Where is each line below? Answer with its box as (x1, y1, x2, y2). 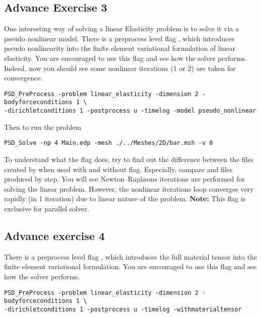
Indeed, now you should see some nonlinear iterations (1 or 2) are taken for (4, 62, 236, 73)
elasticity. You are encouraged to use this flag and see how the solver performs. (4, 52, 247, 63)
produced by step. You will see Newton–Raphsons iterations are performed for (4, 174, 245, 184)
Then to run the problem (4, 121, 81, 132)
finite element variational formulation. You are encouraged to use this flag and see (4, 261, 257, 272)
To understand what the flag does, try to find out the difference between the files (4, 153, 254, 164)
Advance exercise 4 (4, 227, 105, 243)
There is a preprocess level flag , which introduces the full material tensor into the (4, 251, 257, 262)
